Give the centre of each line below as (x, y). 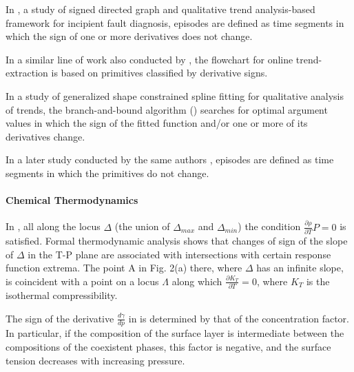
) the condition (269, 226)
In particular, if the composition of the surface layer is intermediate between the (175, 333)
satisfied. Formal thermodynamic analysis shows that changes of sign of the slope (177, 240)
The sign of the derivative (60, 318)
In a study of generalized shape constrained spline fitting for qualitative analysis (175, 95)
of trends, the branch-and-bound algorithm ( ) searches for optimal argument (167, 109)
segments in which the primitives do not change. (107, 173)
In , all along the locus (53, 226)
